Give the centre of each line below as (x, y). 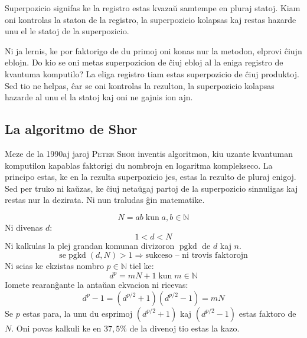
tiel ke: (142, 266)
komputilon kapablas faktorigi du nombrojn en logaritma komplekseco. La (139, 165)
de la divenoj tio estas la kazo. (184, 328)
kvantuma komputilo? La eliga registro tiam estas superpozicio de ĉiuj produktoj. (152, 73)
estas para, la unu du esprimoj (78, 313)
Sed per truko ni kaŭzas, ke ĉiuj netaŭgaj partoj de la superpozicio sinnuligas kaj (151, 188)
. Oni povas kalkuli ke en (56, 328)
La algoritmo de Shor (71, 129)
